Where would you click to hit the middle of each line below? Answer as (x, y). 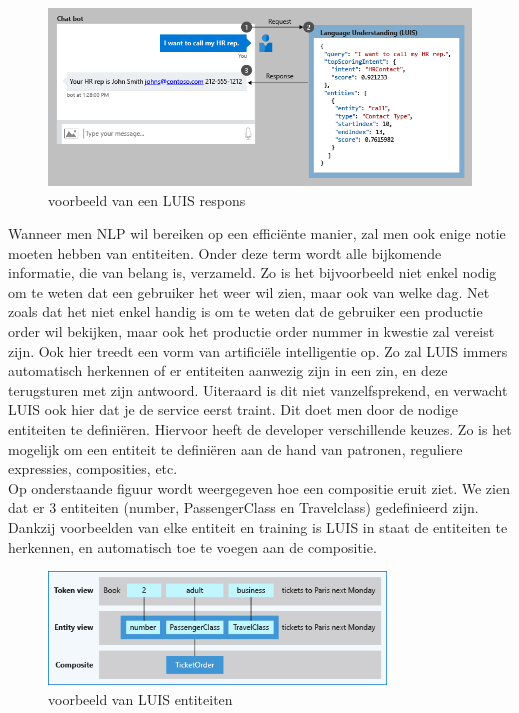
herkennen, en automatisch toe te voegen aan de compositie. (192, 546)
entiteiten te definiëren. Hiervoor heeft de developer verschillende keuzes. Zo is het (260, 429)
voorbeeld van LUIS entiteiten (140, 698)
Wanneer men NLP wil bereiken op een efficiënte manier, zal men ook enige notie (257, 233)
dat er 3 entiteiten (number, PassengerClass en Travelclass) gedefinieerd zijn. (243, 507)
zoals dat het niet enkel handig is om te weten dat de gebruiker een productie (245, 311)
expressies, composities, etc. (93, 468)
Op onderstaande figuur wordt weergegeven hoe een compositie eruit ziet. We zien (259, 487)
